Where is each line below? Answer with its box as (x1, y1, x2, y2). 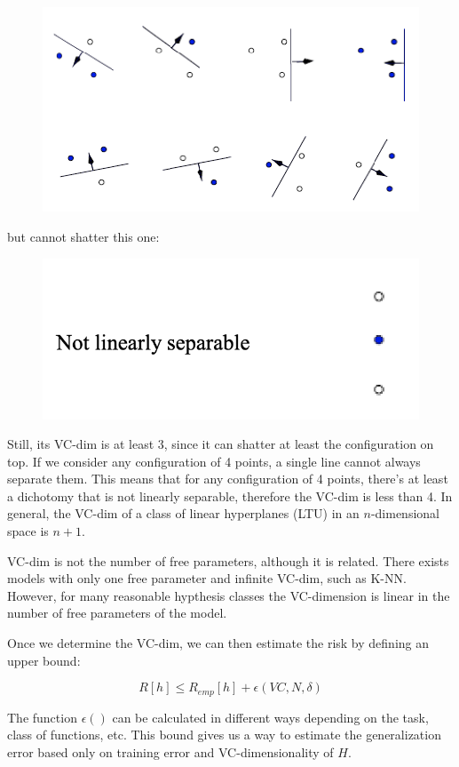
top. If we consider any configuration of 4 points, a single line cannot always (7, 451, 421, 470)
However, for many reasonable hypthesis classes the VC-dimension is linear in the (7, 586, 450, 604)
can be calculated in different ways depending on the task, (112, 707, 429, 726)
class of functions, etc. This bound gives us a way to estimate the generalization (7, 725, 441, 744)
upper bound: (7, 651, 81, 669)
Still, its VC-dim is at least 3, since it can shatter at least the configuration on (7, 435, 434, 453)
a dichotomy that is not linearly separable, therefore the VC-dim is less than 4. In (7, 486, 453, 505)
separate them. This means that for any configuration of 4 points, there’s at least (7, 469, 448, 488)
